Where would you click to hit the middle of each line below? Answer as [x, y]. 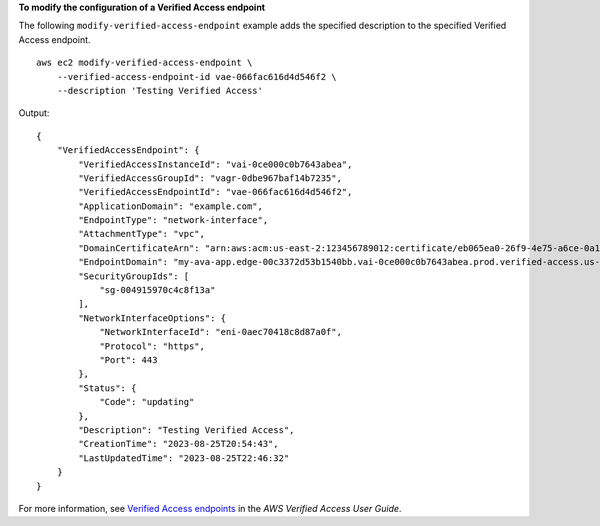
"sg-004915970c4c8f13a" [157, 290]
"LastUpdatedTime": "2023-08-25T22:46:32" [184, 458]
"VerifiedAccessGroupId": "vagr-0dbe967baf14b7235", [210, 178]
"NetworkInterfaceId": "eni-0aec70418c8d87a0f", [220, 332]
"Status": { [107, 388]
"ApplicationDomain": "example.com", [171, 206]
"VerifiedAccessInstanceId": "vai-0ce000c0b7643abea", [215, 164]
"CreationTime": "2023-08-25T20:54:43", [178, 444]
